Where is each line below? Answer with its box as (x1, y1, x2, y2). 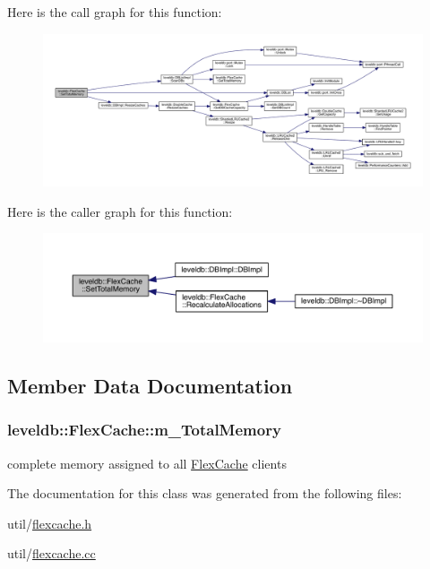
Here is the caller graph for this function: (7, 202, 233, 220)
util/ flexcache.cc (7, 544, 96, 563)
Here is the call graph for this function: (7, 3, 222, 21)
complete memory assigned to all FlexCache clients (7, 453, 287, 472)
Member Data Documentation (7, 372, 293, 400)
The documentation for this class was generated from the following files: (7, 484, 402, 503)
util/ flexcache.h (7, 513, 92, 532)
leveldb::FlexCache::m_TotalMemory (7, 418, 281, 441)
